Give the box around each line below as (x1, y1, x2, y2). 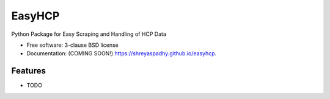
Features (11, 66, 46, 76)
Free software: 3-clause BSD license (26, 41, 119, 49)
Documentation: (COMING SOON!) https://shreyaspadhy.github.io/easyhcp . (26, 50, 217, 57)
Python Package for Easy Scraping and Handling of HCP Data (11, 30, 167, 38)
